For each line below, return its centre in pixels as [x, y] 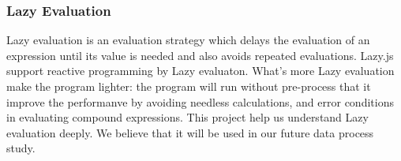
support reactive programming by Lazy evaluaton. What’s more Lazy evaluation [200, 71]
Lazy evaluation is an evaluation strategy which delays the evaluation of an [188, 40]
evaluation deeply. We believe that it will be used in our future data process [190, 132]
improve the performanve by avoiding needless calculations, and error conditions [200, 101]
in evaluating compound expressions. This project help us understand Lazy [187, 117]
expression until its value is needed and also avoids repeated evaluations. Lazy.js [200, 55]
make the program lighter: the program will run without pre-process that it [189, 86]
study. [21, 148]
